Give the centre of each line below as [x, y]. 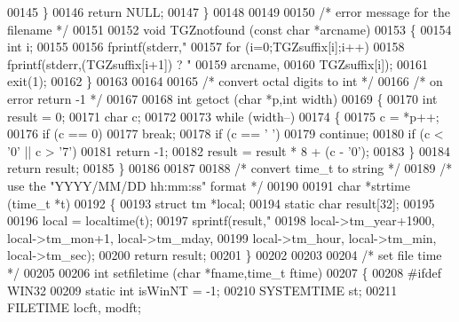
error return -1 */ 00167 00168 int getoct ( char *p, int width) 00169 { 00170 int [222, 98]
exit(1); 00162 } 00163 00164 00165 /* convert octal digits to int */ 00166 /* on [225, 81]
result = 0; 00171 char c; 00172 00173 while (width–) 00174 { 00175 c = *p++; [223, 116]
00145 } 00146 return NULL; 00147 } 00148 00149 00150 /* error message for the [229, 12]
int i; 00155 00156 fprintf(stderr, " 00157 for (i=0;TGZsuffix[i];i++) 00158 [206, 47]
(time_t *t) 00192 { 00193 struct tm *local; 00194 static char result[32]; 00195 [221, 203]
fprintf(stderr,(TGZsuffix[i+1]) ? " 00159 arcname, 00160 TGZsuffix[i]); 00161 [218, 63]
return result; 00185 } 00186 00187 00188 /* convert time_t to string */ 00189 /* [230, 168]
